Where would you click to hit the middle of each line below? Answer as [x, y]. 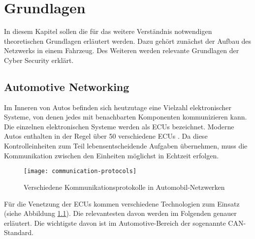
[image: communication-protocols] [80, 171]
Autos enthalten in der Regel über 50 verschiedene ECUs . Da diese [106, 136]
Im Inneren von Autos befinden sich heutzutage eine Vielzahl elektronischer [118, 107]
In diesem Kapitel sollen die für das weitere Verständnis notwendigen [108, 31]
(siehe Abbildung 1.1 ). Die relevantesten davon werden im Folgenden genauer [120, 213]
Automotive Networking [67, 86]
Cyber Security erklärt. [39, 60]
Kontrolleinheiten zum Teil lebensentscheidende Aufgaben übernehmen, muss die [126, 146]
